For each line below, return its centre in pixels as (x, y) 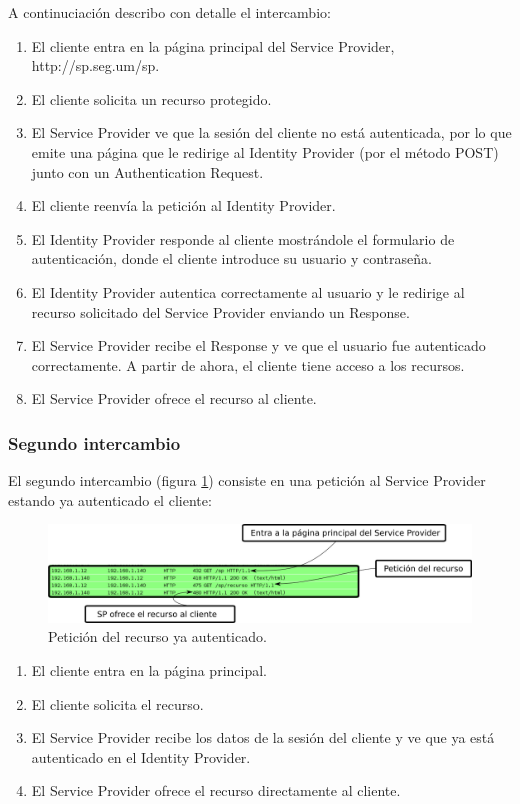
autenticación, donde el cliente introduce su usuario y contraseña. (231, 258)
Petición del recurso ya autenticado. (157, 636)
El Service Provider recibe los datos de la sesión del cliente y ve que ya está (263, 737)
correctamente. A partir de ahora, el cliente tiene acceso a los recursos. (248, 364)
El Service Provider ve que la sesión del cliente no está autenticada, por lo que (271, 132)
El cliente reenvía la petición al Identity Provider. (183, 205)
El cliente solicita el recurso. (117, 703)
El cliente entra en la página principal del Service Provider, (213, 45)
